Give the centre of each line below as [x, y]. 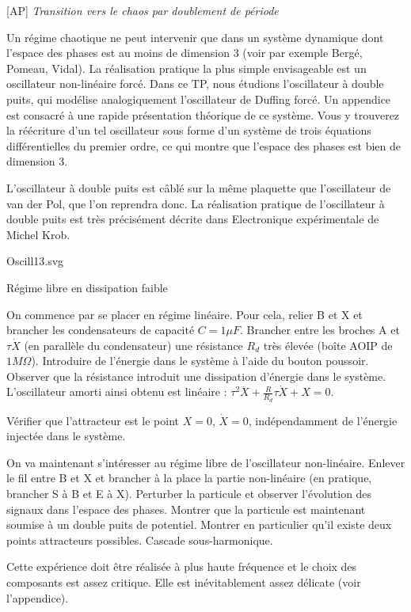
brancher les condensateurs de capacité [101, 330]
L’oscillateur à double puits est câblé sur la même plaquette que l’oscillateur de [199, 187]
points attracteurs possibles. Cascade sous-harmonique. [140, 540]
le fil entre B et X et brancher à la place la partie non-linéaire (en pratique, [189, 478]
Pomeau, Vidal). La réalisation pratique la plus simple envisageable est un [186, 68]
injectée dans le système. [66, 436]
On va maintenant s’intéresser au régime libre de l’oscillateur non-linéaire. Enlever [206, 462]
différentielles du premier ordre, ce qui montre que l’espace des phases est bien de [204, 145]
